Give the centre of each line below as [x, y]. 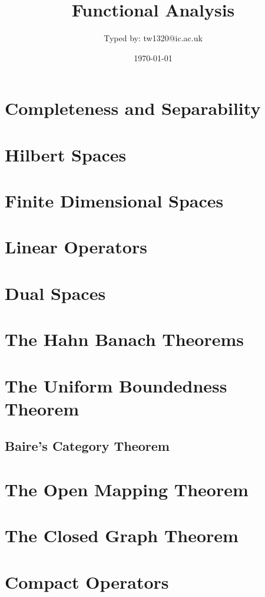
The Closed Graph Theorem [122, 535]
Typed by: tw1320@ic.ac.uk [153, 38]
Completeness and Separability [133, 108]
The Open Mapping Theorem [127, 489]
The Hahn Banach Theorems [124, 339]
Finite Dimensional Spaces [114, 201]
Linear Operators [76, 247]
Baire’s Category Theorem [87, 446]
